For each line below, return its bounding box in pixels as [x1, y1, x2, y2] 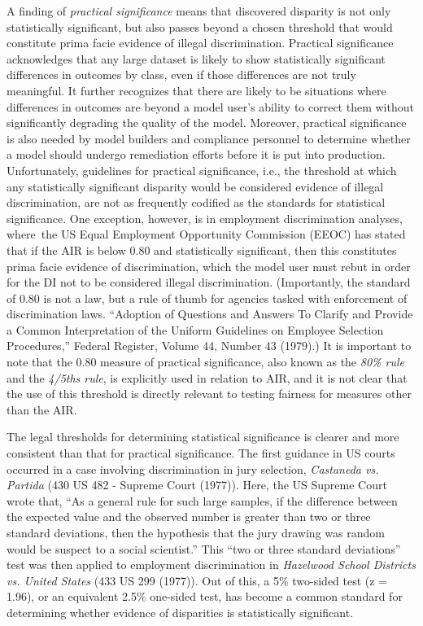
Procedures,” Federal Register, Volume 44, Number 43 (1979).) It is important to [7, 337, 412, 354]
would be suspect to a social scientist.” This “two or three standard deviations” [7, 540, 401, 557]
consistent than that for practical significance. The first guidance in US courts [7, 444, 395, 462]
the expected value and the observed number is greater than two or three [7, 508, 371, 525]
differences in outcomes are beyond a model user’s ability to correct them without [7, 98, 414, 115]
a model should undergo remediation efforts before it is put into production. [7, 146, 386, 163]
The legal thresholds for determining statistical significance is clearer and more [7, 428, 399, 445]
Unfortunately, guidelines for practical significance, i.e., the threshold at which [7, 161, 397, 178]
